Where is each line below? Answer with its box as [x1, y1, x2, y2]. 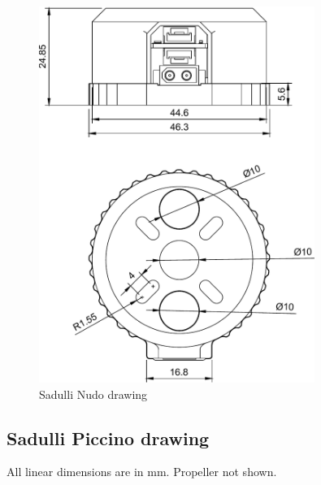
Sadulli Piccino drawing [7, 425, 210, 450]
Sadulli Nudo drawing [39, 385, 148, 402]
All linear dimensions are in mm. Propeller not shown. [7, 463, 277, 480]
